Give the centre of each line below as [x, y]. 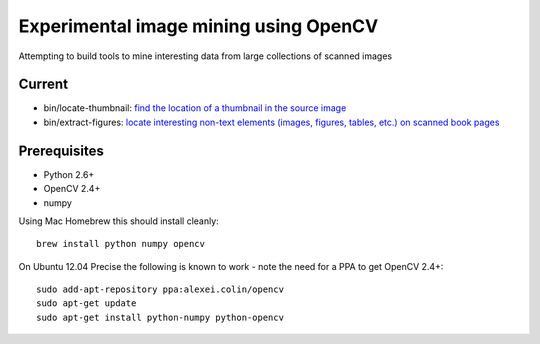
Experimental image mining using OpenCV [198, 26]
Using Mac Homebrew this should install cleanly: [118, 221]
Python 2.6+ [69, 174]
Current [43, 84]
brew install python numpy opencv [120, 244]
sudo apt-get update [86, 303]
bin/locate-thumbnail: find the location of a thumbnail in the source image [195, 108]
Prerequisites [61, 150]
